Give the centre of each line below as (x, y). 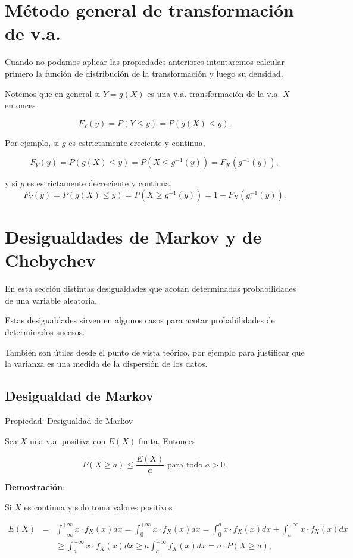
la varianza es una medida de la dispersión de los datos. (106, 364)
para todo (185, 465)
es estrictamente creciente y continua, (137, 142)
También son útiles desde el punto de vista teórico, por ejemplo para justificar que (155, 352)
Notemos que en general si (53, 93)
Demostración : (35, 487)
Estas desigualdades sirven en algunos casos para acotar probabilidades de (140, 320)
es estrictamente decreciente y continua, (99, 183)
